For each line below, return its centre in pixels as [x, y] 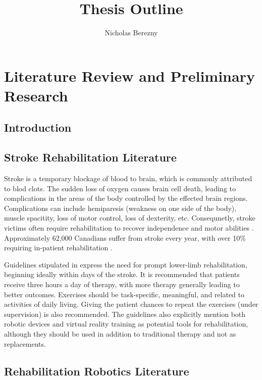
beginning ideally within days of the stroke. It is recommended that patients [122, 274]
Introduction [38, 127]
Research [36, 95]
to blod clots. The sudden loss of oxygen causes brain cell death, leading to [120, 188]
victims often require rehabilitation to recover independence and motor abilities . [129, 228]
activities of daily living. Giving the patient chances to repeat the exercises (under [131, 304]
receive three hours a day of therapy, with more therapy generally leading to [122, 284]
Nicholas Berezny [131, 33]
